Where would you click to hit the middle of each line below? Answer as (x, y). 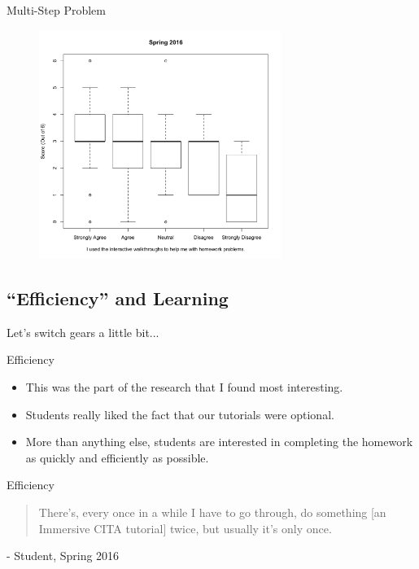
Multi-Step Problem (56, 10)
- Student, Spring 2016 (63, 556)
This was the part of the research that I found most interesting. (184, 387)
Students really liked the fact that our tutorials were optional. (180, 414)
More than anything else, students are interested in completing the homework (219, 442)
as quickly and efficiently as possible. (117, 457)
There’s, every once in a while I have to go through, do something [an (212, 512)
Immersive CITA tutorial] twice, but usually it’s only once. (185, 528)
